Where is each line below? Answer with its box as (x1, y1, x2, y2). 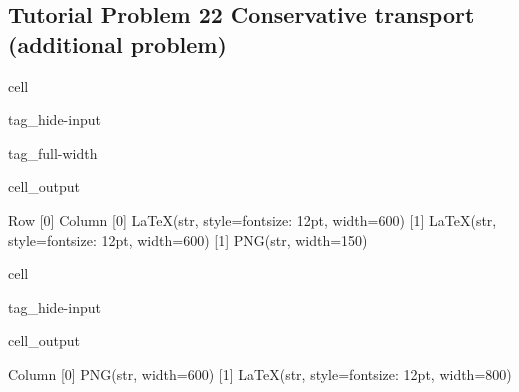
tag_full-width (8, 142, 98, 163)
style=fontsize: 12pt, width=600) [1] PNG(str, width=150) (8, 229, 368, 250)
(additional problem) (8, 28, 227, 59)
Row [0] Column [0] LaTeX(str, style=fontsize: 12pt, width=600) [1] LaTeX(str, (8, 209, 497, 230)
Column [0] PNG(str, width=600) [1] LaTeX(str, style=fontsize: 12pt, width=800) (8, 363, 512, 384)
